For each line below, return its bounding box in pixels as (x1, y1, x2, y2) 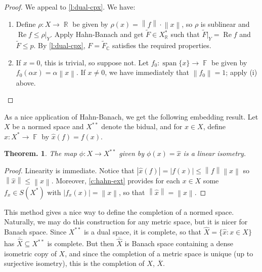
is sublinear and (200, 18, 250, 29)
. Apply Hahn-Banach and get (50, 29, 144, 40)
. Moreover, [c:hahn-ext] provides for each (51, 175, 180, 186)
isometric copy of (4, 248, 57, 258)
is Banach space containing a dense (124, 238, 234, 249)
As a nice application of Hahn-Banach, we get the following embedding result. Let (4, 111, 258, 122)
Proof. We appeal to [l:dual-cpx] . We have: (4, 2, 136, 12)
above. (16, 77, 36, 88)
